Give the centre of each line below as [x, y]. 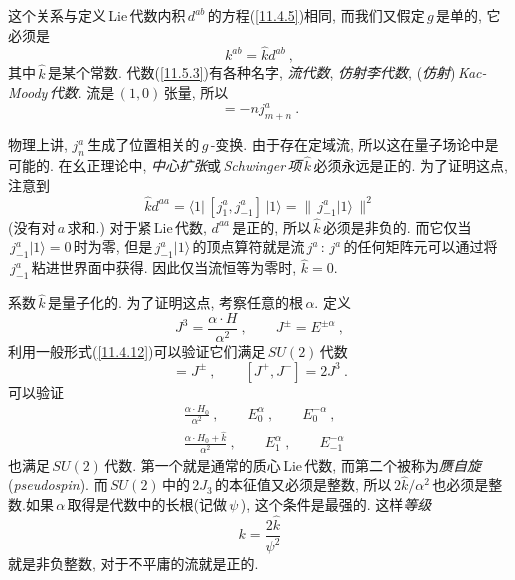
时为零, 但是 [113, 246]
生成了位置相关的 [143, 144]
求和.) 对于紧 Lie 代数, [137, 226]
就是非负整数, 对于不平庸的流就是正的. [133, 563]
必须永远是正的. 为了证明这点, [410, 165]
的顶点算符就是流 [248, 246]
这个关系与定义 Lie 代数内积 [97, 15]
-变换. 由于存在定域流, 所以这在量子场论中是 [354, 144]
